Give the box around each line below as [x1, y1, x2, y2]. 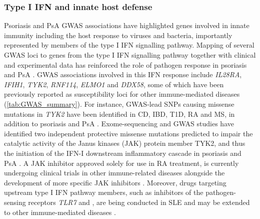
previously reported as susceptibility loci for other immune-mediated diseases [4, 89, 240, 99]
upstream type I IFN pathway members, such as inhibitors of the [4, 187, 203, 197]
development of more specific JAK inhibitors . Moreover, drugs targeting [4, 177, 226, 187]
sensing [4, 196, 26, 207]
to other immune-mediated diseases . [4, 206, 116, 217]
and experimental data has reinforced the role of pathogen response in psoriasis [4, 59, 247, 70]
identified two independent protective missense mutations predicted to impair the [4, 128, 253, 138]
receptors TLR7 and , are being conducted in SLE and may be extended [28, 196, 250, 207]
